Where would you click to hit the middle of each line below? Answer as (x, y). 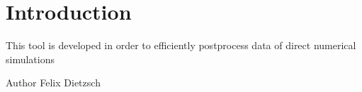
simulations (30, 59)
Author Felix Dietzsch (53, 83)
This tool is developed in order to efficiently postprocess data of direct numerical (181, 45)
